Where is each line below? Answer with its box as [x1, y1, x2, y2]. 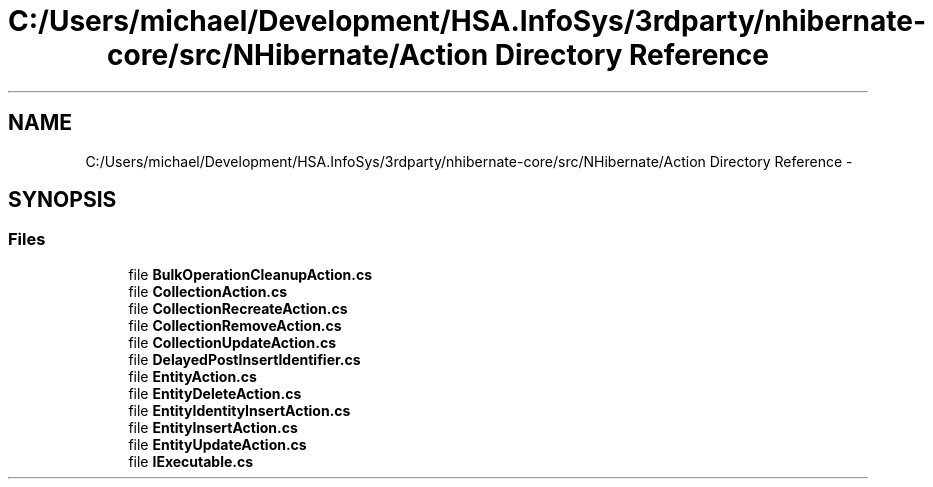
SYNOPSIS [8, 187, 117, 213]
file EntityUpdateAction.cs [128, 435, 307, 453]
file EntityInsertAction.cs [128, 418, 298, 436]
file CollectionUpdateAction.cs [128, 333, 337, 351]
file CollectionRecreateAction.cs [128, 299, 348, 317]
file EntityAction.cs [128, 367, 257, 385]
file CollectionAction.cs [128, 282, 288, 300]
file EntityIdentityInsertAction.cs [128, 401, 351, 419]
